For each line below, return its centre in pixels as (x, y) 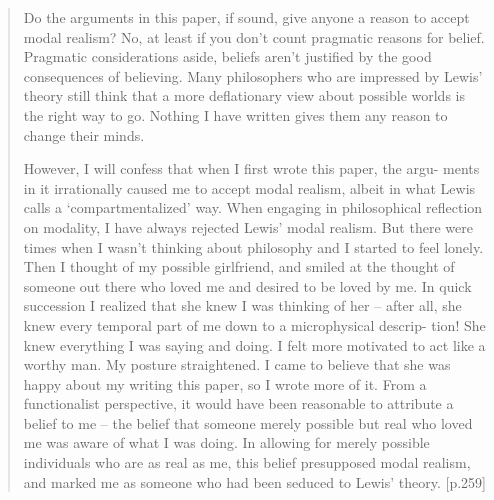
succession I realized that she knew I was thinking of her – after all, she (242, 305)
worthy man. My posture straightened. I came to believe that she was (237, 364)
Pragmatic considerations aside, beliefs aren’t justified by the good (227, 56)
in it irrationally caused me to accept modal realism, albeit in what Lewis (249, 187)
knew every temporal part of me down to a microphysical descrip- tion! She (254, 324)
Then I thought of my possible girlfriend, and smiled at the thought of (239, 266)
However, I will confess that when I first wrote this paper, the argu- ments (251, 168)
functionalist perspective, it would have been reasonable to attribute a (238, 403)
